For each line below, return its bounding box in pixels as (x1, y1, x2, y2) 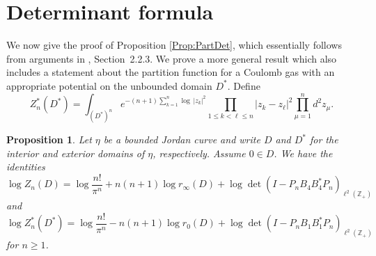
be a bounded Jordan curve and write (103, 132, 260, 147)
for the (309, 132, 338, 147)
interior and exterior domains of (6, 145, 145, 160)
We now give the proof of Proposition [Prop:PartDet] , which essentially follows (6, 38, 342, 52)
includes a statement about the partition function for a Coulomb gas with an (6, 65, 335, 79)
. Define (227, 78, 260, 93)
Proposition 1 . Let (6, 132, 92, 147)
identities (6, 159, 45, 174)
